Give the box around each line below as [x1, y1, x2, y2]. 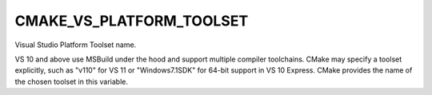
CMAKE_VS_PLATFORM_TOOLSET [14, 12, 249, 30]
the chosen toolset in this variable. [14, 77, 128, 86]
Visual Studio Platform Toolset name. [14, 40, 137, 49]
